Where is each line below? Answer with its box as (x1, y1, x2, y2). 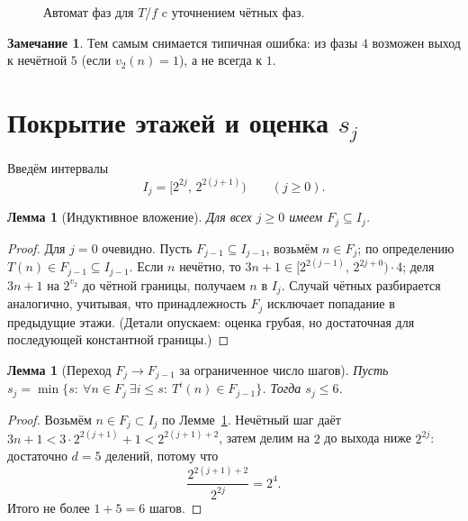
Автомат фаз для (43, 3, 134, 21)
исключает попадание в (267, 294, 395, 313)
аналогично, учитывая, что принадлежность (7, 294, 247, 313)
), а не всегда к (178, 50, 263, 69)
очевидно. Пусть (102, 238, 193, 257)
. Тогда (262, 379, 301, 398)
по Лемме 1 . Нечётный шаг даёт (162, 409, 341, 428)
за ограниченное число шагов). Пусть (179, 361, 389, 379)
